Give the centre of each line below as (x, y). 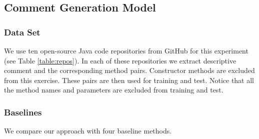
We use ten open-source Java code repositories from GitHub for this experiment (126, 50)
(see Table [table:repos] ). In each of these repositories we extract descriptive (120, 60)
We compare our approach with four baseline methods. (88, 131)
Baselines (23, 112)
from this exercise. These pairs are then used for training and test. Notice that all (129, 80)
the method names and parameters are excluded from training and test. (114, 90)
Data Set (22, 32)
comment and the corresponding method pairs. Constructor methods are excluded (129, 70)
